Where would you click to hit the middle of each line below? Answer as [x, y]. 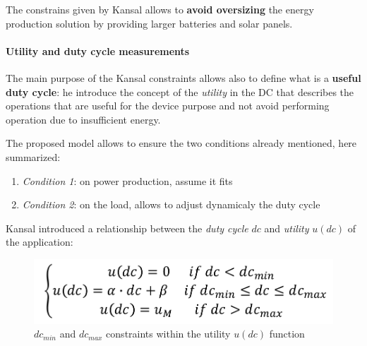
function [287, 334]
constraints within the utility [168, 334]
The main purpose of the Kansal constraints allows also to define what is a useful [183, 77]
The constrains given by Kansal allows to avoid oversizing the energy [160, 9]
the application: [40, 242]
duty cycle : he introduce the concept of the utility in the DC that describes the [180, 91]
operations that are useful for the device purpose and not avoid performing [168, 106]
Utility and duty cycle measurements [98, 50]
